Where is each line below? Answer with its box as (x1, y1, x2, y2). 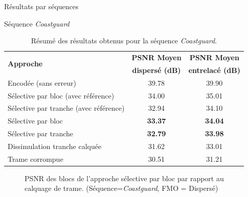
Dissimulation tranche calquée (8, 140, 102, 151)
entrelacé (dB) (188, 64, 240, 75)
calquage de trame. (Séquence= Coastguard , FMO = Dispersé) (25, 183, 218, 193)
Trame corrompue (8, 153, 63, 164)
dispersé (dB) (132, 64, 181, 75)
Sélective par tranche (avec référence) (8, 103, 125, 113)
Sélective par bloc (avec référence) (8, 90, 115, 101)
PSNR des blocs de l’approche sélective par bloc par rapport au (25, 173, 224, 183)
